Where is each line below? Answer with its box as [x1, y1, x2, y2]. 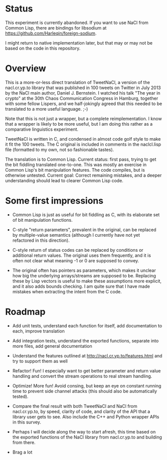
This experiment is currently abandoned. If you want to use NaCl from [5, 20, 149, 26]
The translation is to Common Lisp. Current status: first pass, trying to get [5, 156, 157, 162]
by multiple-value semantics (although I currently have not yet [12, 232, 141, 238]
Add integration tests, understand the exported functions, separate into [12, 337, 159, 343]
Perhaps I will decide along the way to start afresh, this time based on [12, 428, 156, 434]
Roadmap [5, 306, 46, 317]
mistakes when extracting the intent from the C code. [12, 288, 122, 294]
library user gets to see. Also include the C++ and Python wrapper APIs [12, 413, 160, 419]
